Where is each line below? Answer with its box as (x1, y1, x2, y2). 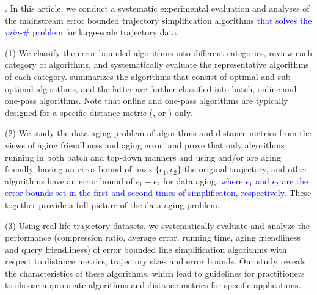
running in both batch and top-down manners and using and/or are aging (5, 150, 281, 163)
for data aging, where (163, 174, 243, 187)
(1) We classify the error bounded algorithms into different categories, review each (5, 46, 313, 59)
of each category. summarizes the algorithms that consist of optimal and (5, 70, 275, 82)
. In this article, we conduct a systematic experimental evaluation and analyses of (5, 2, 310, 14)
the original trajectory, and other (184, 162, 308, 175)
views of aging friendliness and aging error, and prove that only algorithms (5, 138, 285, 151)
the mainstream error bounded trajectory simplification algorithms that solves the (5, 13, 312, 26)
